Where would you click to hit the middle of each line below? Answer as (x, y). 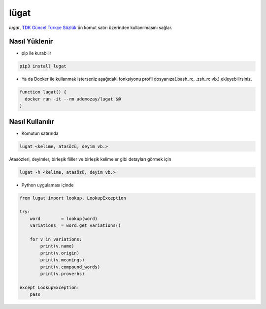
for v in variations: (56, 239)
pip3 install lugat (43, 66)
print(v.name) (57, 246)
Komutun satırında (40, 133)
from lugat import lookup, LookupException (73, 198)
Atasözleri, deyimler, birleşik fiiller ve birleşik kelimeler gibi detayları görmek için (90, 159)
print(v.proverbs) (62, 274)
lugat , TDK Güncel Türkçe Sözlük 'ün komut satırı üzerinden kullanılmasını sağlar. (91, 28)
